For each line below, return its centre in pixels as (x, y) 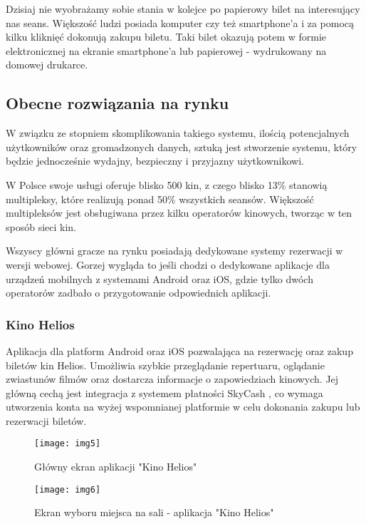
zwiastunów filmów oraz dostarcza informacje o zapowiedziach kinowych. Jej (172, 379)
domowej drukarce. (47, 65)
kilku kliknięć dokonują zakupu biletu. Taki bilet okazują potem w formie (166, 37)
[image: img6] (68, 489)
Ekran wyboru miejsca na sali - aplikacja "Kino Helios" (154, 512)
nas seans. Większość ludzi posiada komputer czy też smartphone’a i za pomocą (180, 22)
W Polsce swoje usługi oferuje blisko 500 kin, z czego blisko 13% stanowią (167, 184)
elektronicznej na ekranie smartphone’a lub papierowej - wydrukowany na (166, 50)
